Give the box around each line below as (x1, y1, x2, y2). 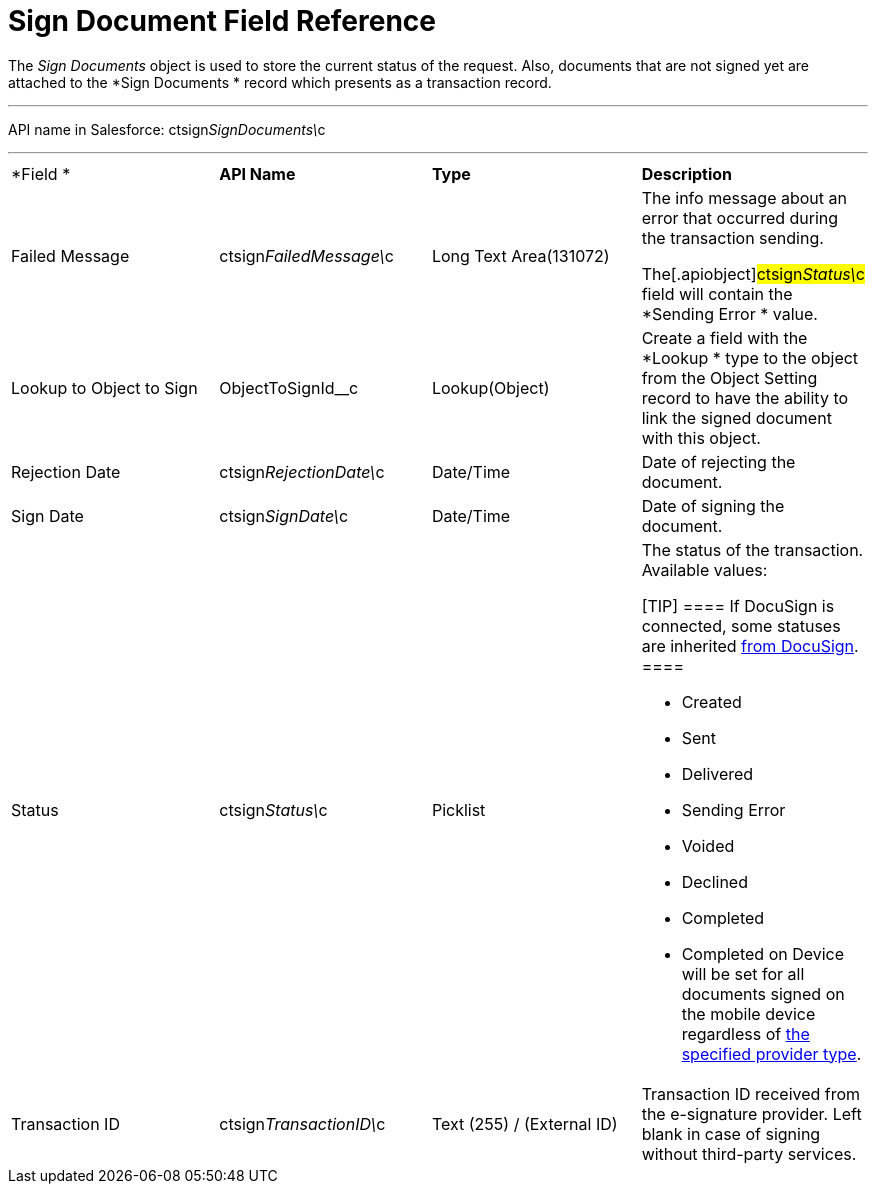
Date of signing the (641, 495, 785, 516)
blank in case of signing (641, 1123, 821, 1144)
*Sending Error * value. (641, 303, 818, 324)
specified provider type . (681, 1043, 862, 1064)
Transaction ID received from (641, 1083, 861, 1104)
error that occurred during (641, 207, 839, 228)
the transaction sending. (641, 227, 824, 248)
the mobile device (681, 1003, 816, 1024)
